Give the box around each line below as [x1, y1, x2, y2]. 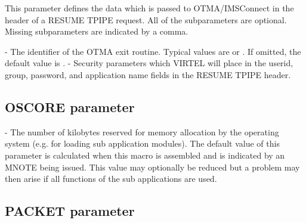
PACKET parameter [5, 202, 135, 220]
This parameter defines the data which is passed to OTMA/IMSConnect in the [5, 2, 294, 14]
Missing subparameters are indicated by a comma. [5, 25, 188, 38]
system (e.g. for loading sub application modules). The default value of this [5, 137, 280, 150]
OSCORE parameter [5, 97, 135, 116]
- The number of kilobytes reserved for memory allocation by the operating [5, 125, 279, 138]
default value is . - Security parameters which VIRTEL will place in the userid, [5, 57, 293, 69]
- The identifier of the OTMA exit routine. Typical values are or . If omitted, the [5, 45, 301, 57]
